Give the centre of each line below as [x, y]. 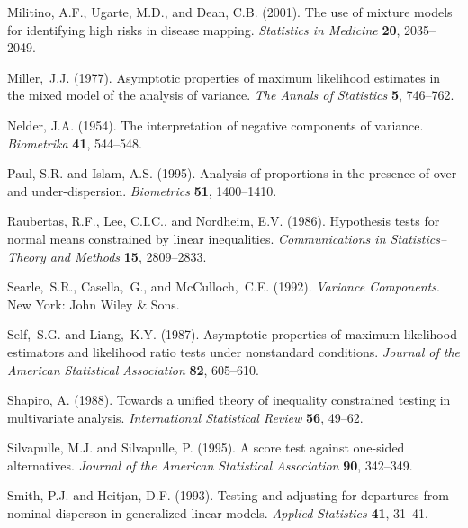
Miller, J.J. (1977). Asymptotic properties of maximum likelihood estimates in [224, 77]
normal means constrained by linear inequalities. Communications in [197, 238]
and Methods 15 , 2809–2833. [128, 256]
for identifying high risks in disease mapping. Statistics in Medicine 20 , [204, 29]
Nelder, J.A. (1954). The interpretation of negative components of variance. [216, 125]
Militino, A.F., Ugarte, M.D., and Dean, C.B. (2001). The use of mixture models [230, 12]
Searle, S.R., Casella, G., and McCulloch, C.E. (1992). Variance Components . [224, 286]
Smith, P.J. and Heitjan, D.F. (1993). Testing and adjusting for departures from [228, 495]
